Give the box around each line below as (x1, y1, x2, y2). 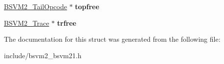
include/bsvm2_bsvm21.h (4, 50, 82, 60)
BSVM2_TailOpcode (4, 1, 67, 11)
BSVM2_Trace (4, 17, 49, 28)
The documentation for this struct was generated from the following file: (4, 34, 221, 44)
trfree (57, 17, 76, 28)
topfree (75, 1, 99, 11)
